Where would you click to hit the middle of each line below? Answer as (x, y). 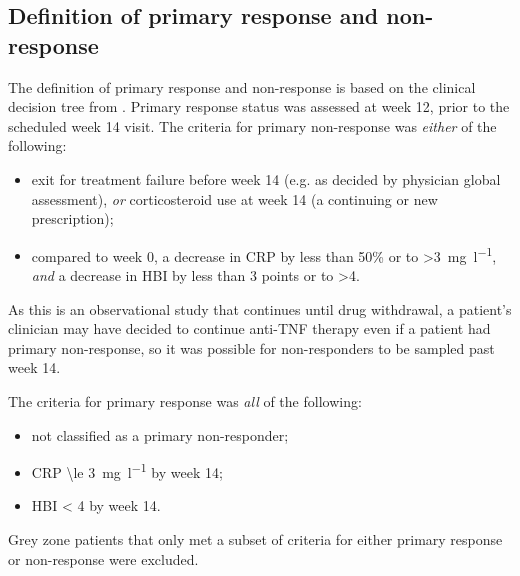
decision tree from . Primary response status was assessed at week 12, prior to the (259, 106)
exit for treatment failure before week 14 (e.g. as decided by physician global (266, 178)
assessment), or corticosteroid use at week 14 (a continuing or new (234, 198)
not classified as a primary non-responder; (160, 434)
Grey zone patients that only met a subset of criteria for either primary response (255, 539)
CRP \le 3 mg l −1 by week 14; (127, 470)
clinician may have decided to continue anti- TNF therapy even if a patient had (249, 328)
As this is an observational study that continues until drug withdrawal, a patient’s (260, 308)
